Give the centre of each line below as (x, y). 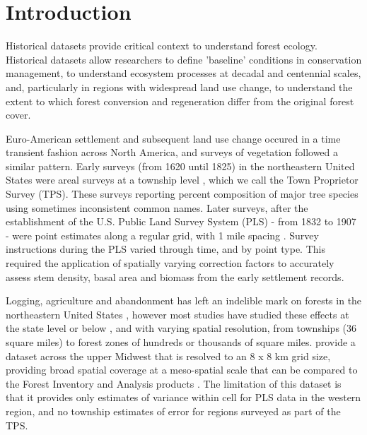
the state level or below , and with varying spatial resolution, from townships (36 (181, 328)
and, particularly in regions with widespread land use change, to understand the (179, 87)
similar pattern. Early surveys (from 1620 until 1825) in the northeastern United (180, 166)
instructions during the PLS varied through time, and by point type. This (165, 249)
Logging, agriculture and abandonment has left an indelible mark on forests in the (184, 300)
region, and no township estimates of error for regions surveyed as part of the (173, 411)
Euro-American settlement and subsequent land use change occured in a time (173, 138)
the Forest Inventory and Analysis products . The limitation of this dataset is (174, 383)
